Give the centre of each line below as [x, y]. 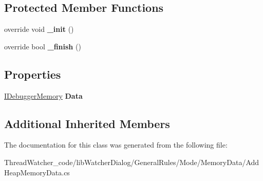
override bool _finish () [43, 46]
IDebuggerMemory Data [43, 95]
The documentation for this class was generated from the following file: [116, 145]
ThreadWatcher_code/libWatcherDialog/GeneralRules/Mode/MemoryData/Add [132, 162]
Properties [33, 74]
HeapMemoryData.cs [37, 172]
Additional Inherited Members [87, 123]
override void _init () [39, 29]
